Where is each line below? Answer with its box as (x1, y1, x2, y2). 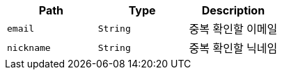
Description (201, 3, 265, 17)
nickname (7, 42, 51, 53)
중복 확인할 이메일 (189, 22, 278, 36)
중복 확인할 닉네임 (189, 41, 278, 55)
